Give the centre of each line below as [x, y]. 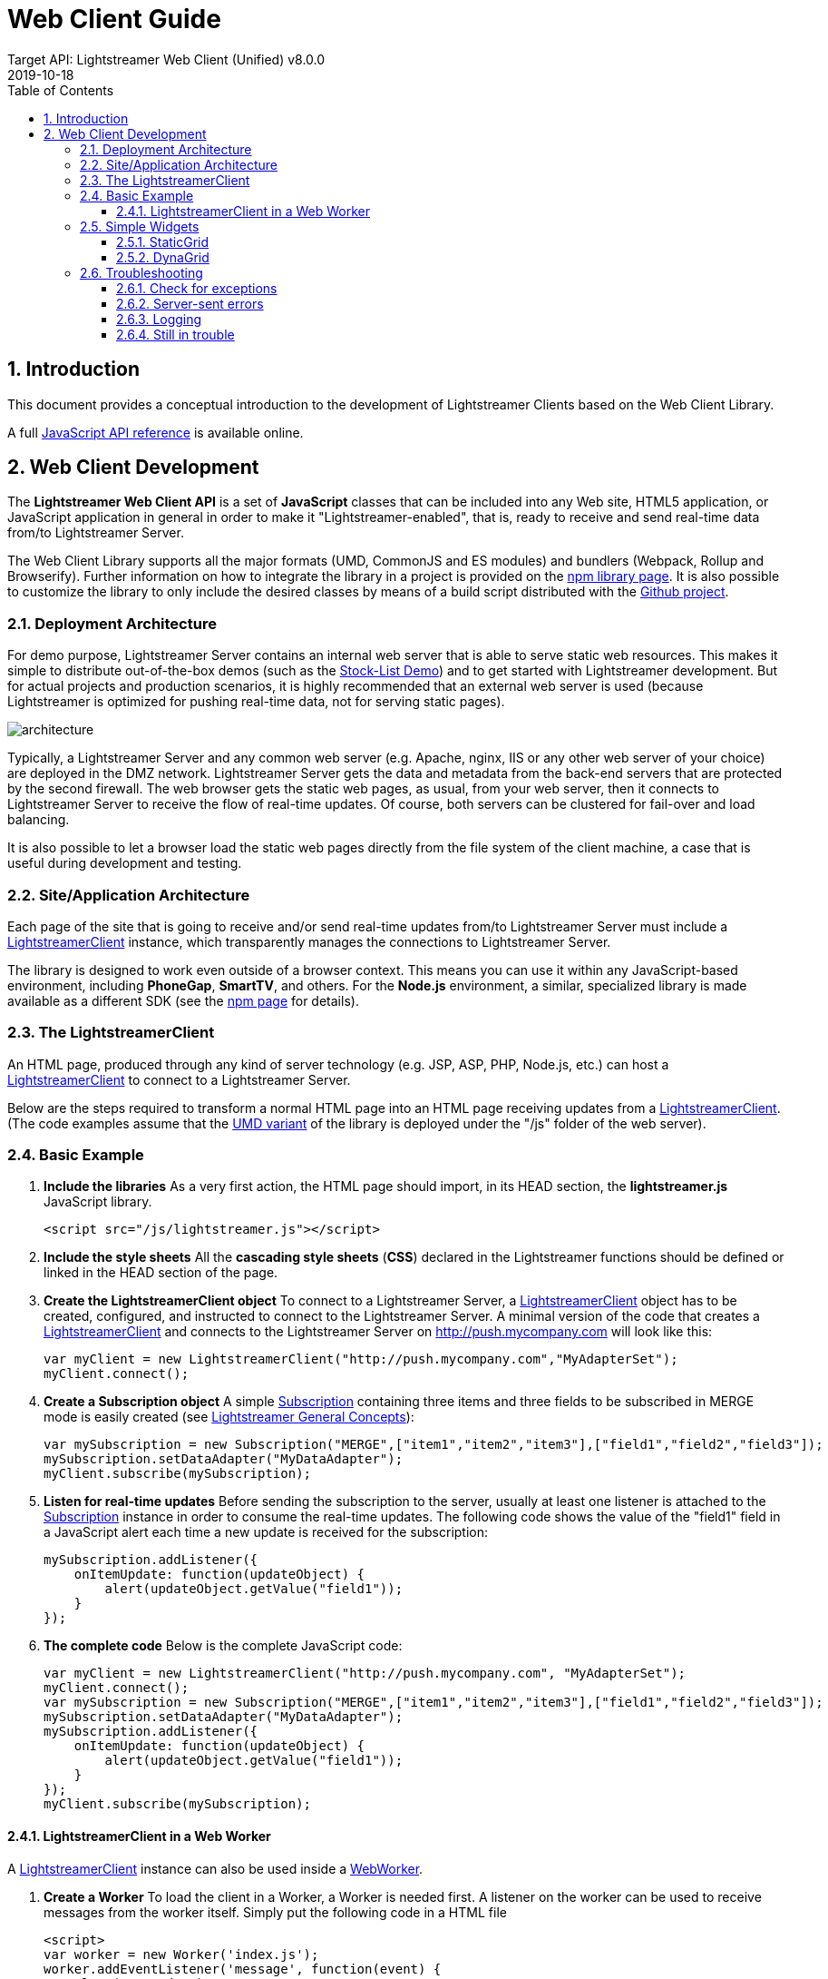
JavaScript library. [98, 1202]
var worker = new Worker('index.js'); [181, 1954]
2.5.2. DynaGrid [163, 257]
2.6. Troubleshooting [141, 272]
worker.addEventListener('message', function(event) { [243, 1969]
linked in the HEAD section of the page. [161, 1273]
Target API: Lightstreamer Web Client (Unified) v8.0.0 [166, 59]
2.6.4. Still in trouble [175, 334]
